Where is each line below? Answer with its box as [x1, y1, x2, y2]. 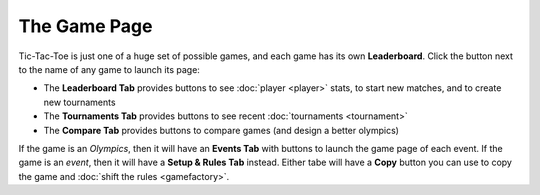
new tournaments [43, 96, 116, 108]
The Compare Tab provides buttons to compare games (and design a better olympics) [43, 124, 400, 136]
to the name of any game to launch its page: [18, 63, 200, 75]
